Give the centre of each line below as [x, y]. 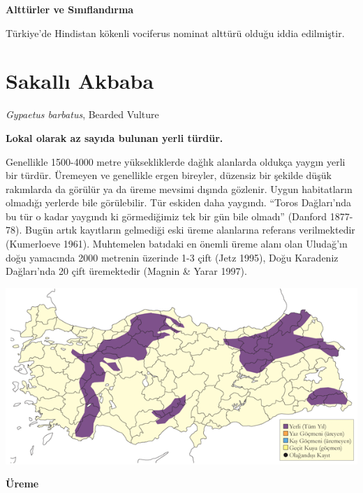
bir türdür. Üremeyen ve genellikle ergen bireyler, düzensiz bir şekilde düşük [169, 175]
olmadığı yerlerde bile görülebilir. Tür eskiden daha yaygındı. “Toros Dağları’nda [179, 202]
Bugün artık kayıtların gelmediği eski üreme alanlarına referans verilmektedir [190, 230]
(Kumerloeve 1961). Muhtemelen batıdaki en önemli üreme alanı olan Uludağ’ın [177, 244]
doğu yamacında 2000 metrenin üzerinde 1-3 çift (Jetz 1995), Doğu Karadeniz [172, 257]
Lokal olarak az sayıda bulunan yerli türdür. [114, 137]
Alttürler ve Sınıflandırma [70, 9]
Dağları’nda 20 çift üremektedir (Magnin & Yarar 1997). [126, 271]
